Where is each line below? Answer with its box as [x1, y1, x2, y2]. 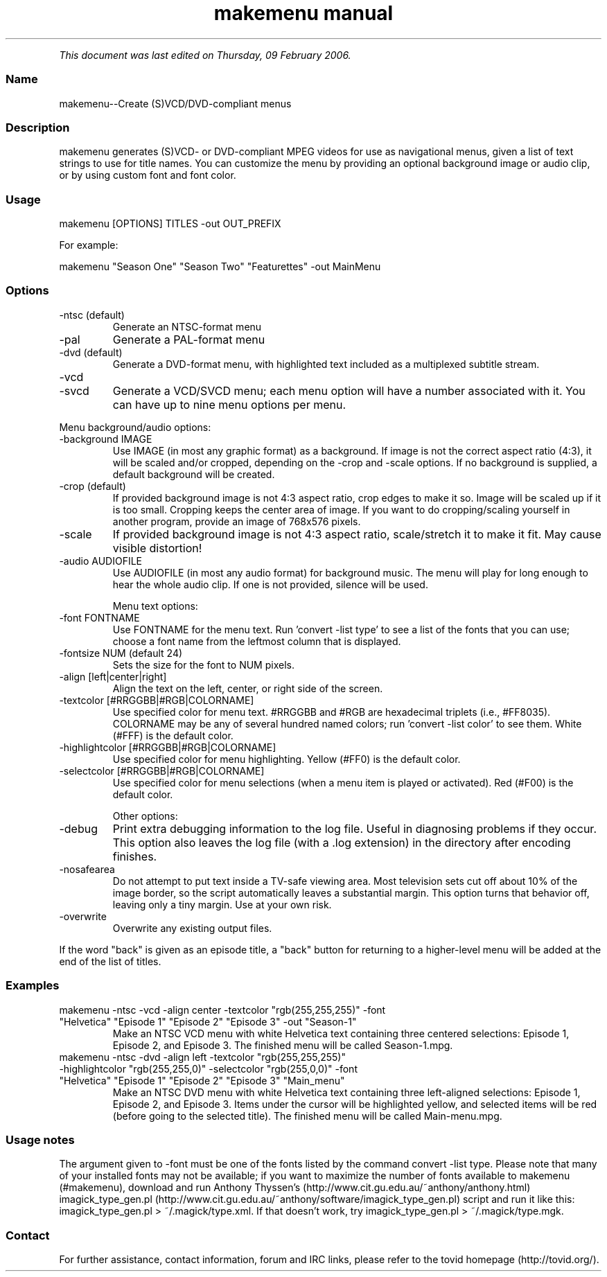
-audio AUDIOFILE [59, 554, 142, 567]
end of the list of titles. [59, 955, 161, 967]
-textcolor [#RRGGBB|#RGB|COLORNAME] [59, 694, 254, 706]
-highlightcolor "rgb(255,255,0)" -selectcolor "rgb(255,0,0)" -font [59, 1062, 358, 1075]
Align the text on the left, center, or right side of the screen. [112, 682, 383, 694]
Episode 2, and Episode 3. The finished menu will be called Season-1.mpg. [112, 1039, 453, 1051]
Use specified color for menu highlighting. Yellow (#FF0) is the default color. [112, 752, 461, 765]
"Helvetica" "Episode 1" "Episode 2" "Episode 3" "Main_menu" [59, 1074, 345, 1086]
